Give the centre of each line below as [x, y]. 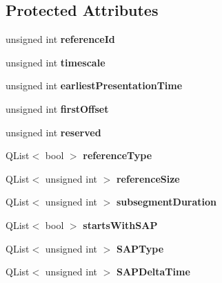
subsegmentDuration [166, 202]
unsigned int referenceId [60, 39]
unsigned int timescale [55, 62]
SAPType [140, 248]
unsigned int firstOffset [57, 108]
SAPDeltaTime [153, 272]
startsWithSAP [120, 225]
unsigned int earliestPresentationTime [94, 85]
